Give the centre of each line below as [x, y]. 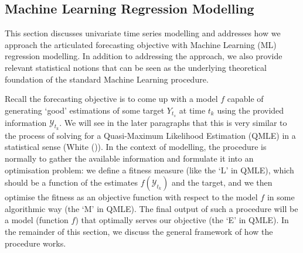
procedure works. [35, 243]
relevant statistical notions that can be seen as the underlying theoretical [136, 67]
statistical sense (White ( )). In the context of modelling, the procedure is [136, 147]
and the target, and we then [222, 182]
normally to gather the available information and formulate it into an [129, 158]
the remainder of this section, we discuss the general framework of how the [139, 231]
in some [281, 197]
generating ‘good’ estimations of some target [85, 110]
